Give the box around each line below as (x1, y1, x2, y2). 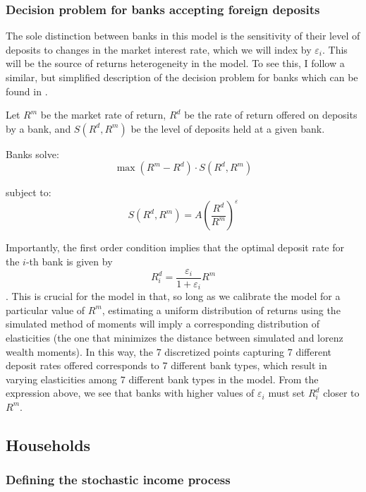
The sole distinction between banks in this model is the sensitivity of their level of (6, 28, 360, 43)
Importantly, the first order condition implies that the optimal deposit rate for (6, 240, 345, 255)
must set (268, 385, 305, 400)
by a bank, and (6, 121, 71, 136)
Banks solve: (6, 146, 59, 161)
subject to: (6, 185, 51, 200)
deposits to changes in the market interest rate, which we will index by (6, 42, 312, 56)
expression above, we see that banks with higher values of (6, 385, 255, 400)
